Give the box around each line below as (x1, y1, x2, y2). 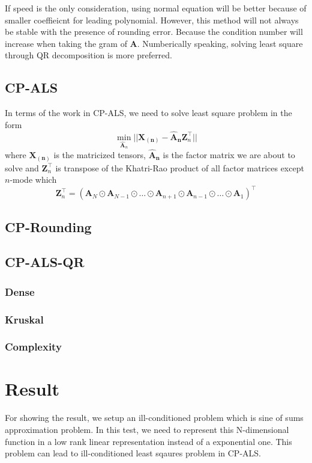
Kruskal (5, 311, 44, 327)
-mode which (10, 173, 57, 186)
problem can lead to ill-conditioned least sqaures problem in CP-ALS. (5, 447, 261, 459)
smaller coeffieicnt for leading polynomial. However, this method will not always (5, 13, 299, 26)
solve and (5, 161, 39, 174)
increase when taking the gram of (5, 37, 127, 49)
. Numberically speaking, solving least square (137, 37, 303, 49)
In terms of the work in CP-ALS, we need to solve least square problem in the (5, 106, 292, 119)
